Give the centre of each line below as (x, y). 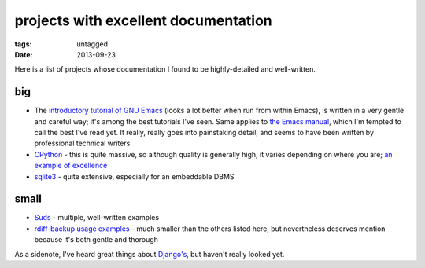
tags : (23, 44)
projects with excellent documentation (144, 20)
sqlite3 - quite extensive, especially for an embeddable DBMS (135, 176)
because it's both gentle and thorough (96, 240)
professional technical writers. (83, 143)
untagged (92, 44)
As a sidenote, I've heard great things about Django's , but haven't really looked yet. (150, 254)
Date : (24, 54)
